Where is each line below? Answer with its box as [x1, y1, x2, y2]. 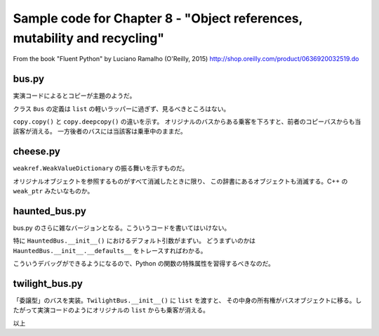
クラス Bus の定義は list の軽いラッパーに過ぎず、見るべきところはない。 [13, 104, 230, 112]
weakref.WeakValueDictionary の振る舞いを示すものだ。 [13, 164, 189, 172]
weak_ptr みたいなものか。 [13, 187, 94, 195]
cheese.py [13, 146, 61, 157]
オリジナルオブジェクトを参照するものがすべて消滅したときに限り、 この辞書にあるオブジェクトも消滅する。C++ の [13, 176, 348, 186]
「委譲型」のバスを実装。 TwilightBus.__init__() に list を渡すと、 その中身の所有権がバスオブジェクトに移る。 [13, 296, 356, 305]
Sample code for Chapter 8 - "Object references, [13, 11, 303, 26]
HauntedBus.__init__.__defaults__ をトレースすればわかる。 [13, 246, 207, 254]
